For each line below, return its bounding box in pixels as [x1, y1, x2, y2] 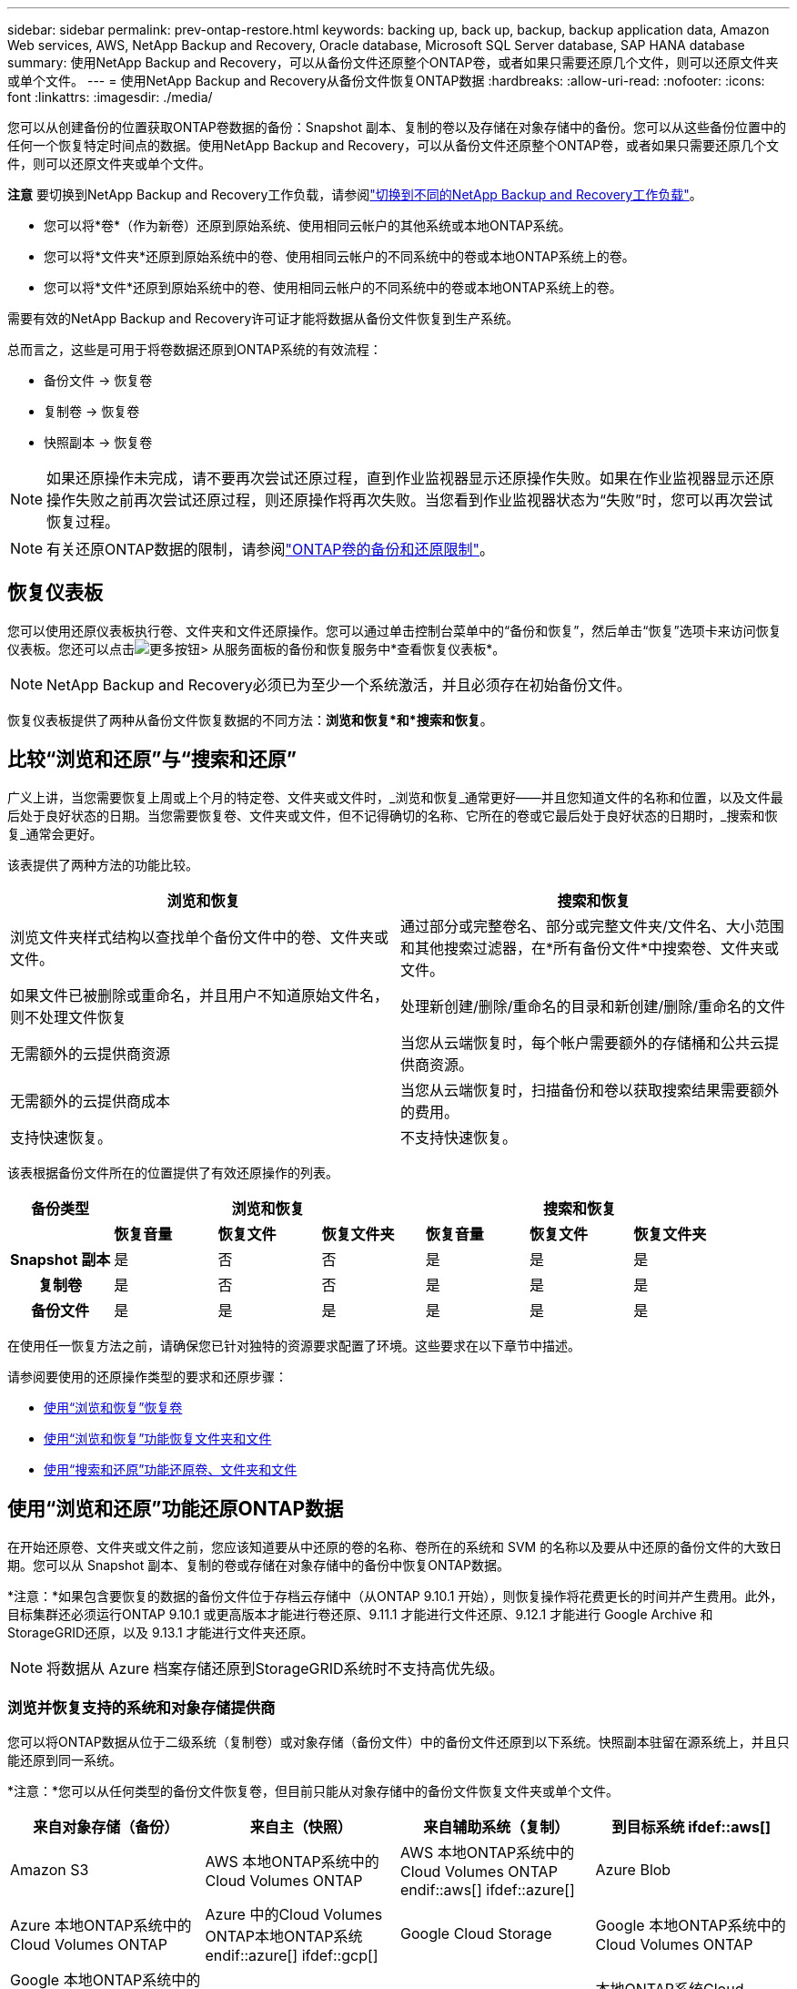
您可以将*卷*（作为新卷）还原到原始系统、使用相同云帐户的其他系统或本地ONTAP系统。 [44, 218, 571, 233]
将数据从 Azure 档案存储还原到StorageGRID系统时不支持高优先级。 [46, 1658, 504, 1678]
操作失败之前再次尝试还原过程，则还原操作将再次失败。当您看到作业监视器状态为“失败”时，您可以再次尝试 [46, 491, 773, 509]
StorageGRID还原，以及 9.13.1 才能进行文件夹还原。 [7, 1624, 314, 1640]
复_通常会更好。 [7, 825, 103, 841]
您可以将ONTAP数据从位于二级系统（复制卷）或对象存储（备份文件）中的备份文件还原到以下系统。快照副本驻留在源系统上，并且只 [7, 1734, 790, 1750]
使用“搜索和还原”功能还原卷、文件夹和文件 [44, 1461, 298, 1477]
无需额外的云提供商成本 [10, 1091, 171, 1110]
